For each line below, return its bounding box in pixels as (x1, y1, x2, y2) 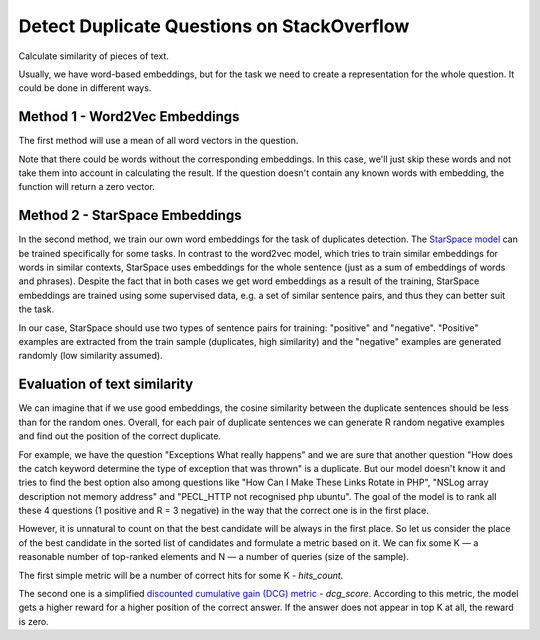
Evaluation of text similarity (18, 376, 194, 393)
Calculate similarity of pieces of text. (18, 50, 170, 62)
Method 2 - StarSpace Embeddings (18, 207, 242, 224)
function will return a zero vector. (18, 181, 155, 193)
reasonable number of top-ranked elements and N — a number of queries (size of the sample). (18, 551, 409, 563)
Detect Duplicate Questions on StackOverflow (18, 15, 410, 37)
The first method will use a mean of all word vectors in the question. (18, 135, 299, 147)
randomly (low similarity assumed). (18, 350, 164, 362)
